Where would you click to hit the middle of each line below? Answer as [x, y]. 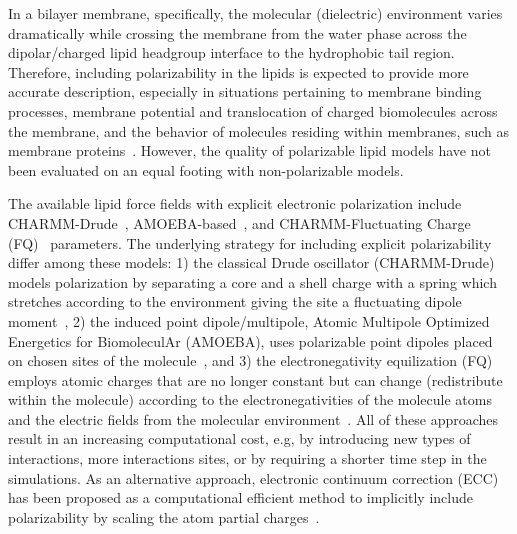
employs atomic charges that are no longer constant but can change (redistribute [255, 379]
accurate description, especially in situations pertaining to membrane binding [245, 91]
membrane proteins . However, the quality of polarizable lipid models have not [249, 150]
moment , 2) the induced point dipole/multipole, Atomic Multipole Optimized [249, 320]
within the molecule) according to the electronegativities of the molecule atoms [250, 399]
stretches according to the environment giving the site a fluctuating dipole [235, 301]
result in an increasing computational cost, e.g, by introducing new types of [239, 438]
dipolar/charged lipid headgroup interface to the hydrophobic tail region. [231, 52]
